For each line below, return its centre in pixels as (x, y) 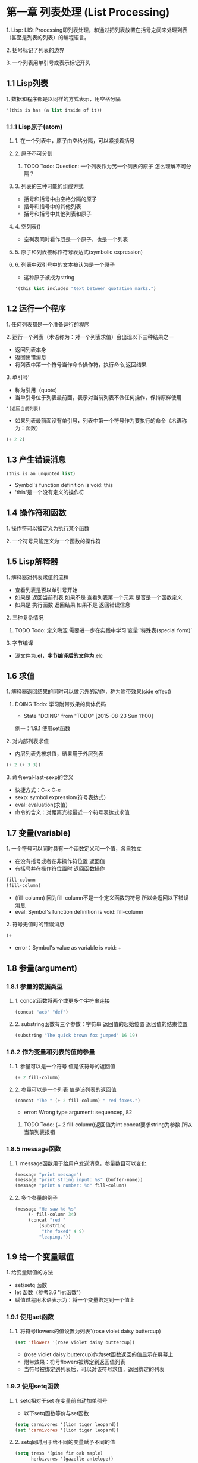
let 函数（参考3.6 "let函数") (48, 1292)
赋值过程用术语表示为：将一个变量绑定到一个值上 (75, 1300)
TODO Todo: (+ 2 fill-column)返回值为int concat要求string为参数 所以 (108, 1125)
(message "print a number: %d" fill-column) (71, 1185)
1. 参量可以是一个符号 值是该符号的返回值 (65, 1066)
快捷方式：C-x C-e (38, 790)
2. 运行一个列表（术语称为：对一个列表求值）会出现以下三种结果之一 (90, 337)
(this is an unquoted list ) (41, 474)
